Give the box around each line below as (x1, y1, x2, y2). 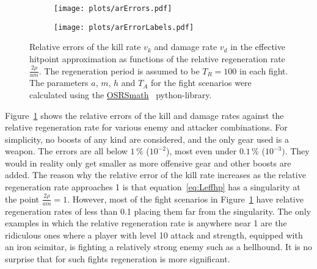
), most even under (166, 145, 237, 157)
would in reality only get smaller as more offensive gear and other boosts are (5, 156, 291, 169)
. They (285, 145, 310, 157)
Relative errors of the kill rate (29, 40, 141, 53)
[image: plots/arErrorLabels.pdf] (54, 23, 194, 32)
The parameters (29, 76, 89, 89)
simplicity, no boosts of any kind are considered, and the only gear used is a (5, 132, 289, 145)
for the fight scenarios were (151, 76, 252, 89)
